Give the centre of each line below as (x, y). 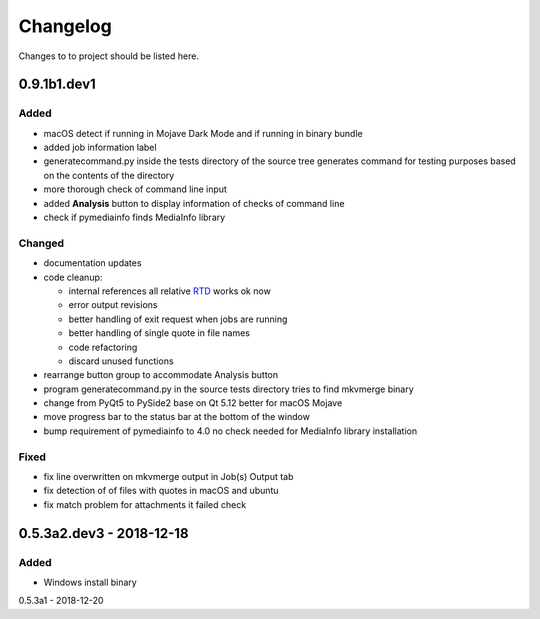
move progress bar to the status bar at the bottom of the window (176, 417)
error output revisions (113, 305)
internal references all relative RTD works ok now (170, 291)
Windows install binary (90, 582)
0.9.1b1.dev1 (57, 84)
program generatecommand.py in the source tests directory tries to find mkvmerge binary (228, 389)
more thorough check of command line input (135, 189)
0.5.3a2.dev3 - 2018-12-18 (103, 533)
